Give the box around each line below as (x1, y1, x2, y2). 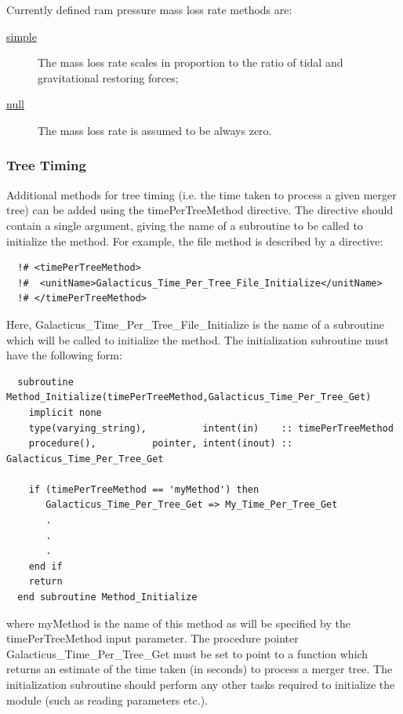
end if (28, 560, 63, 572)
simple (6, 27, 37, 44)
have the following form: (6, 347, 122, 363)
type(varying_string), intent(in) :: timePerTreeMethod (28, 422, 394, 434)
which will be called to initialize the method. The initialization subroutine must (6, 331, 389, 348)
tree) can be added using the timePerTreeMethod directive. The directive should (6, 202, 394, 218)
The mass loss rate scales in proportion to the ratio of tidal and (38, 54, 343, 71)
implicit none (28, 406, 102, 418)
